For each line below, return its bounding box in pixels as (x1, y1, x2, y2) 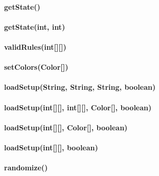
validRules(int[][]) (4, 41, 66, 52)
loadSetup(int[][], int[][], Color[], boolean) (4, 102, 152, 112)
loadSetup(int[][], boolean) (4, 142, 98, 152)
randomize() (4, 162, 48, 173)
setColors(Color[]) (4, 62, 69, 72)
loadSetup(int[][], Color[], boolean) (4, 122, 128, 132)
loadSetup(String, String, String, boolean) (4, 82, 156, 92)
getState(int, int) (4, 21, 65, 32)
